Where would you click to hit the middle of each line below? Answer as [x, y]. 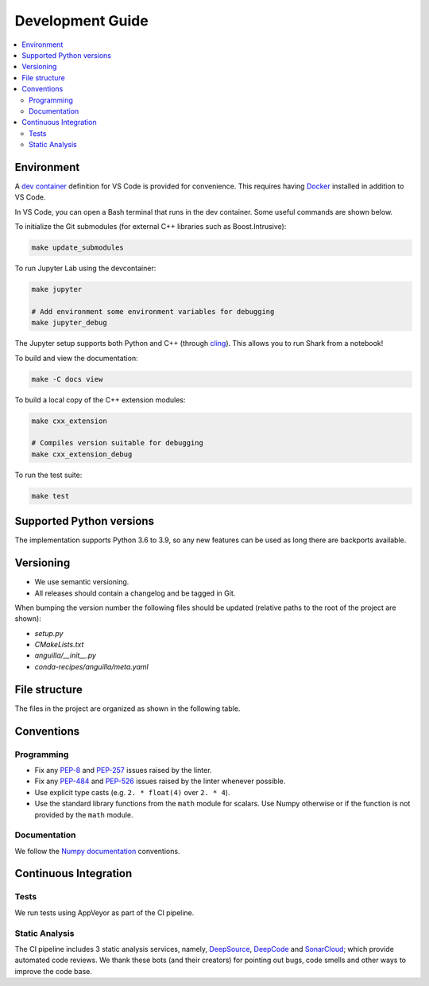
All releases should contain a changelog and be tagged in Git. [135, 593]
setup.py [49, 633]
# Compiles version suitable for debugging [118, 443]
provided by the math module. [84, 814]
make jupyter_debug [69, 323]
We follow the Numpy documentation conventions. [97, 851]
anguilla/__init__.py [66, 655]
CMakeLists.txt [59, 645]
